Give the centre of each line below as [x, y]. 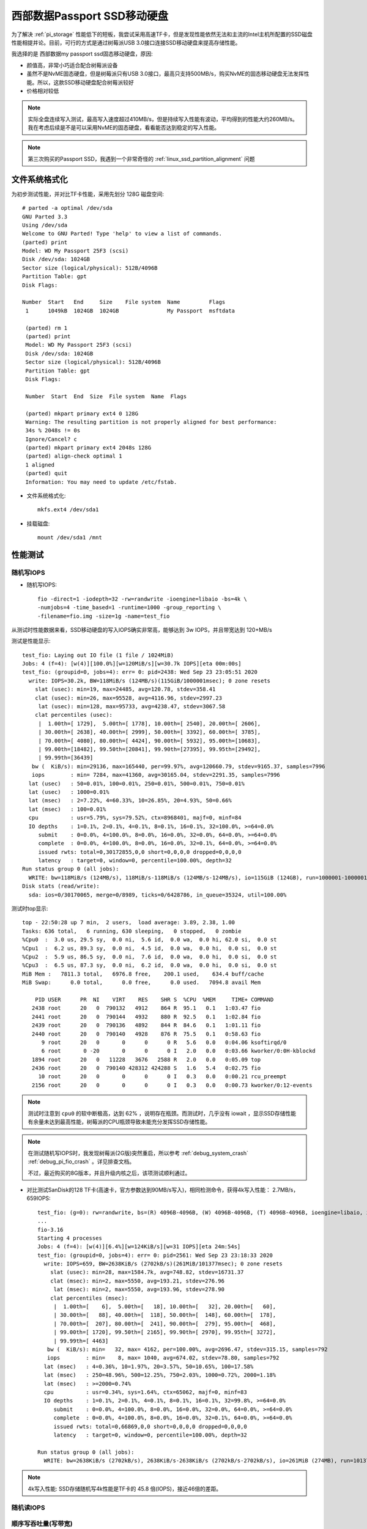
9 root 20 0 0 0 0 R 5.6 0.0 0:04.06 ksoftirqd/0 [164, 1042]
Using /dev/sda [45, 225]
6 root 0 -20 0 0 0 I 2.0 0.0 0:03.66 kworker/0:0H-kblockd [179, 1051]
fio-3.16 [50, 1230]
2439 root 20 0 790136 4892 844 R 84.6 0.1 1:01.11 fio [146, 1025]
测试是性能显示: [31, 641]
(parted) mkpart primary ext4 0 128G [82, 413]
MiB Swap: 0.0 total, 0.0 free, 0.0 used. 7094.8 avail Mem [142, 983]
